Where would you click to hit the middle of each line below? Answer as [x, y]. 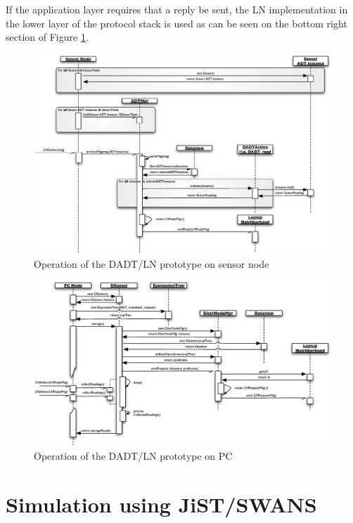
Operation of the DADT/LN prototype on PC [133, 456]
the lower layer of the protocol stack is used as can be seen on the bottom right [176, 23]
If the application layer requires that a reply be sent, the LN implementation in [177, 9]
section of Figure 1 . [47, 37]
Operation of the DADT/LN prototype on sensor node [152, 263]
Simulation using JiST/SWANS [161, 504]
